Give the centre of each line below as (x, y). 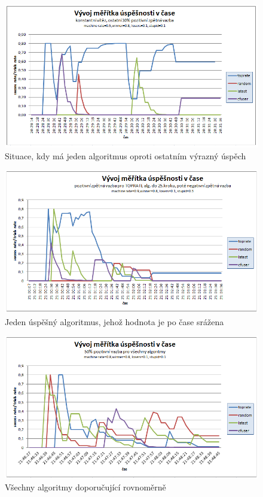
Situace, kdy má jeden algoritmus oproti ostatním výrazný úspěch (126, 155)
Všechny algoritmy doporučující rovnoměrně (85, 487)
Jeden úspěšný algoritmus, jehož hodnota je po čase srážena (114, 321)
